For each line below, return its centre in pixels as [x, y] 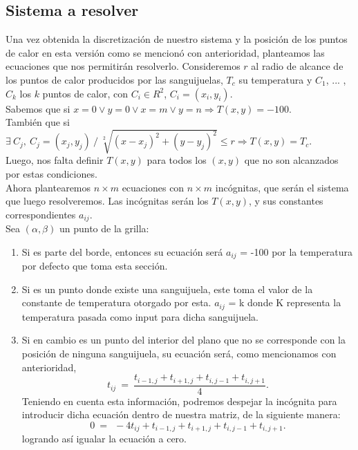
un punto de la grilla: [104, 228]
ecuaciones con [153, 187]
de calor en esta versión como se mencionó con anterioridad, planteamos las [165, 52]
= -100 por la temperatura [296, 251]
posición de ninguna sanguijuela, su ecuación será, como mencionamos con [179, 354]
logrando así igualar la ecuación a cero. [104, 439]
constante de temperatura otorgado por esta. [116, 302]
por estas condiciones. [51, 173]
